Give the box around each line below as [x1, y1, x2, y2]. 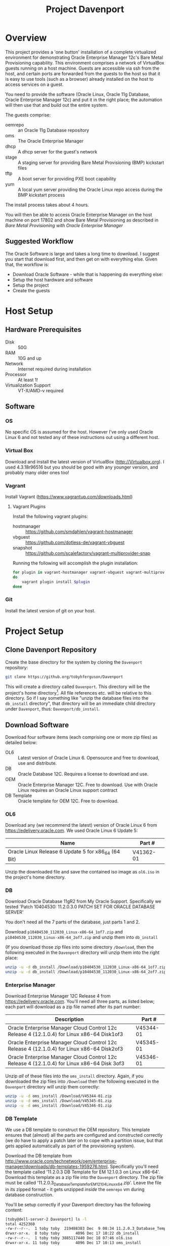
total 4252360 [5, 1221, 35, 1227]
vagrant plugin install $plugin [22, 579, 90, 584]
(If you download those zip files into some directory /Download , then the [5, 944, 154, 950]
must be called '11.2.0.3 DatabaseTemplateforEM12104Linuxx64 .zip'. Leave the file [5, 1179, 162, 1187]
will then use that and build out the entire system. [5, 102, 108, 108]
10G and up [18, 355, 42, 361]
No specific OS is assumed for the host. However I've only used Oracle [5, 429, 153, 435]
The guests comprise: [5, 112, 51, 118]
